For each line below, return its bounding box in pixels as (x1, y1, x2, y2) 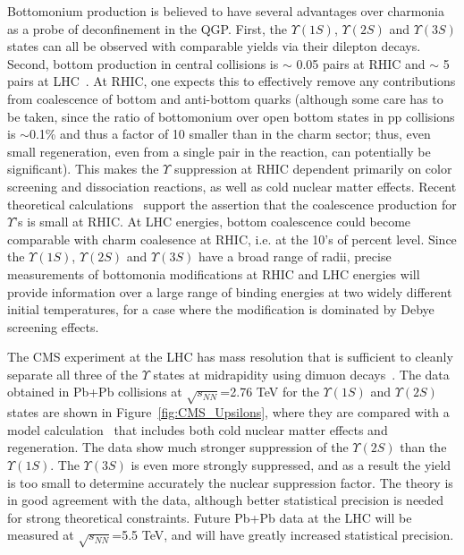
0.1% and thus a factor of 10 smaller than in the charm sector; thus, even (29, 124, 431, 143)
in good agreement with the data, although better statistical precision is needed (7, 491, 444, 509)
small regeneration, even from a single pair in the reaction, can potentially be (7, 141, 431, 160)
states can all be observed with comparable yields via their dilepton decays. (7, 37, 421, 55)
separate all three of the (7, 364, 138, 383)
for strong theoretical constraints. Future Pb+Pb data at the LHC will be (7, 508, 412, 526)
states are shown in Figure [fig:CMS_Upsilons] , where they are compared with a (7, 403, 450, 422)
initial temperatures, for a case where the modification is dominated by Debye (7, 300, 434, 319)
